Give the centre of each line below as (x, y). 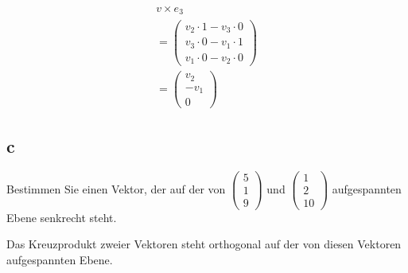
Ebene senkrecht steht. (62, 217)
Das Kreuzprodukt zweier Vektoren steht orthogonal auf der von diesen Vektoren (204, 244)
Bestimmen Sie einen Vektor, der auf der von (116, 188)
